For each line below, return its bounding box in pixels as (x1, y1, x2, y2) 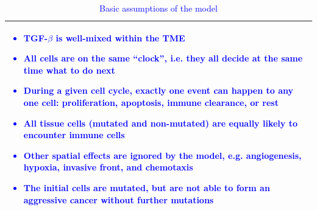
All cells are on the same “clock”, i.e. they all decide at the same (23, 52, 303, 65)
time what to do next (23, 63, 115, 76)
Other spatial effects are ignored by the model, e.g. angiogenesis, (23, 149, 302, 161)
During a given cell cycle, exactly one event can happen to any (23, 84, 293, 97)
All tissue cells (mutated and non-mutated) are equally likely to (23, 116, 297, 129)
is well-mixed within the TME (55, 31, 185, 44)
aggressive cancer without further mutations (23, 193, 214, 206)
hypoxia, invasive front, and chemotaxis (23, 161, 193, 173)
